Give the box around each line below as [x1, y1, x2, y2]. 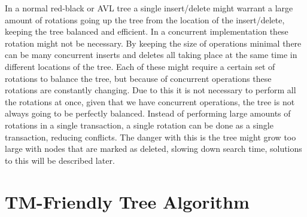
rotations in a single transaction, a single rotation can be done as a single [5, 118, 273, 131]
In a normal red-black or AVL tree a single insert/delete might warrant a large [5, 2, 293, 14]
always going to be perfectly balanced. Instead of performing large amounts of [5, 107, 291, 120]
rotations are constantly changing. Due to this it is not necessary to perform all [5, 84, 296, 96]
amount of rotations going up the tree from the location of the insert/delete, [5, 13, 285, 26]
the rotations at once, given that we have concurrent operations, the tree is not [5, 95, 295, 108]
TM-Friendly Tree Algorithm [5, 189, 250, 213]
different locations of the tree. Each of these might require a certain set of [5, 60, 275, 72]
